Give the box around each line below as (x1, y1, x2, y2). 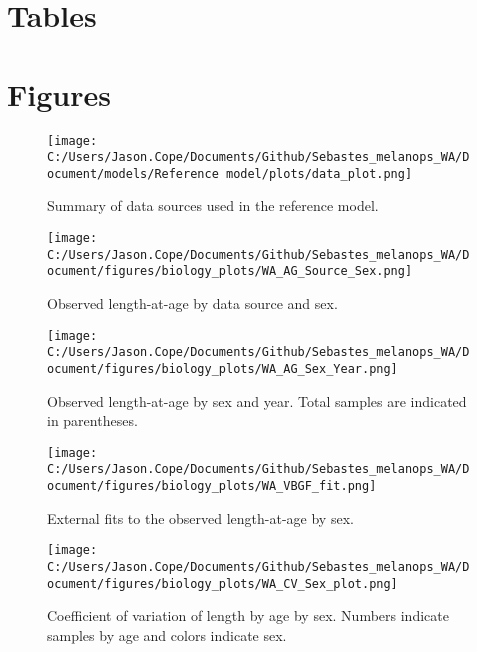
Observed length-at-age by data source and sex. (47, 293, 338, 314)
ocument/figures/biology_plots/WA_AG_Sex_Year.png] (47, 361, 398, 376)
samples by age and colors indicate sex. (47, 624, 287, 645)
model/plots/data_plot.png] (225, 166, 413, 181)
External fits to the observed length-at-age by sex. (47, 507, 354, 528)
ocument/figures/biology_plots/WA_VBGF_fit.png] (47, 479, 377, 494)
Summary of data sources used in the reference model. (47, 195, 379, 216)
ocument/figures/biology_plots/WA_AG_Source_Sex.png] (47, 264, 413, 279)
